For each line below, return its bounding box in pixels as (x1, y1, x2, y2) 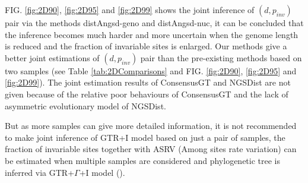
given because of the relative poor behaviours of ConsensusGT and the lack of (5, 87, 288, 100)
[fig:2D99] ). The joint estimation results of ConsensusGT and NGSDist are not (5, 76, 291, 89)
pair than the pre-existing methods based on (140, 51, 302, 64)
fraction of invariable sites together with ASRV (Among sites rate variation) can (5, 143, 297, 155)
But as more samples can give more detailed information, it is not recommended (5, 119, 297, 132)
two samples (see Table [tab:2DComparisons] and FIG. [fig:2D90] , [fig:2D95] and (5, 64, 297, 77)
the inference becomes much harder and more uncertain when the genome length (5, 28, 299, 40)
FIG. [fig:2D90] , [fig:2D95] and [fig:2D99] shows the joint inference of (5, 4, 255, 15)
